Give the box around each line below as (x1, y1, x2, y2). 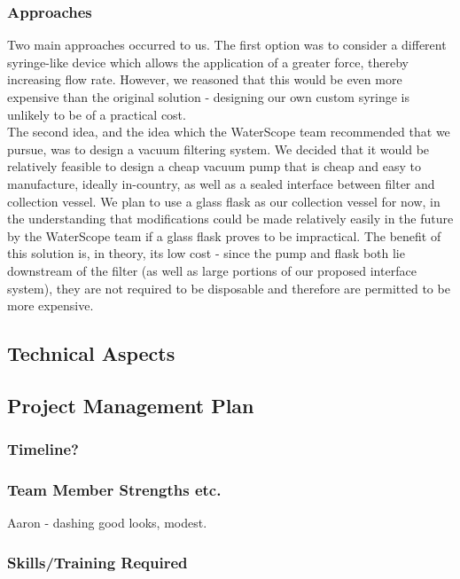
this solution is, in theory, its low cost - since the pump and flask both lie (7, 244, 405, 262)
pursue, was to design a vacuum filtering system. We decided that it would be (7, 139, 430, 158)
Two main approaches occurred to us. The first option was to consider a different (7, 35, 447, 54)
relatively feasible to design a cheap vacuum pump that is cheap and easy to (7, 157, 421, 176)
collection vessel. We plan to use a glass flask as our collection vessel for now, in (7, 192, 441, 210)
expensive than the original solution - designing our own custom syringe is (7, 88, 410, 106)
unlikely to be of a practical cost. (7, 105, 186, 123)
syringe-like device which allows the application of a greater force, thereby (7, 52, 409, 71)
